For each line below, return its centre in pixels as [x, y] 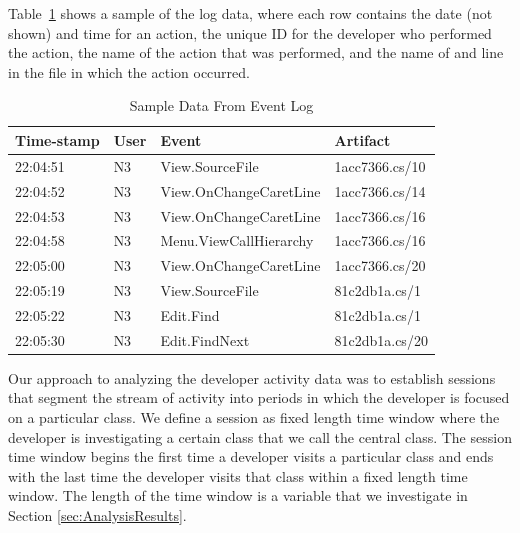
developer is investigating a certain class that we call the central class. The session [260, 436]
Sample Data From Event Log [221, 105]
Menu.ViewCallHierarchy [237, 240]
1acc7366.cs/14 [380, 190]
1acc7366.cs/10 [380, 165]
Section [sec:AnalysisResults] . [97, 514]
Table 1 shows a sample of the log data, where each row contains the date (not [250, 13]
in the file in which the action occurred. [129, 71]
